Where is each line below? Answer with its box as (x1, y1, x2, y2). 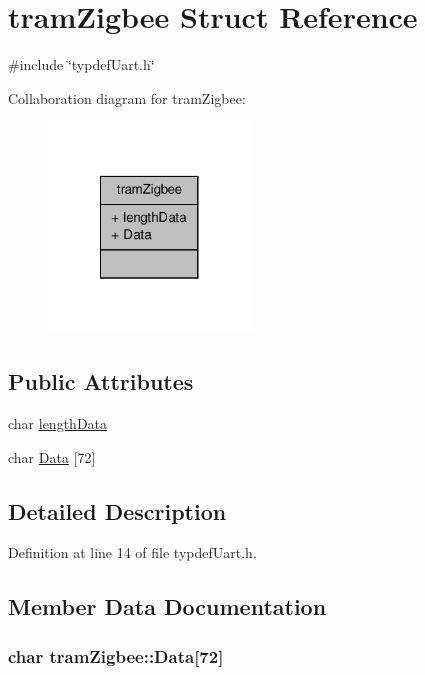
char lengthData (8, 413, 108, 434)
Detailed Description (8, 495, 227, 526)
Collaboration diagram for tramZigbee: (8, 87, 246, 108)
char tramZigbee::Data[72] (8, 643, 224, 668)
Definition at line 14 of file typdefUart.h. (8, 542, 257, 563)
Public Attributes (8, 366, 194, 397)
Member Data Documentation (8, 591, 327, 622)
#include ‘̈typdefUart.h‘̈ (8, 54, 155, 75)
